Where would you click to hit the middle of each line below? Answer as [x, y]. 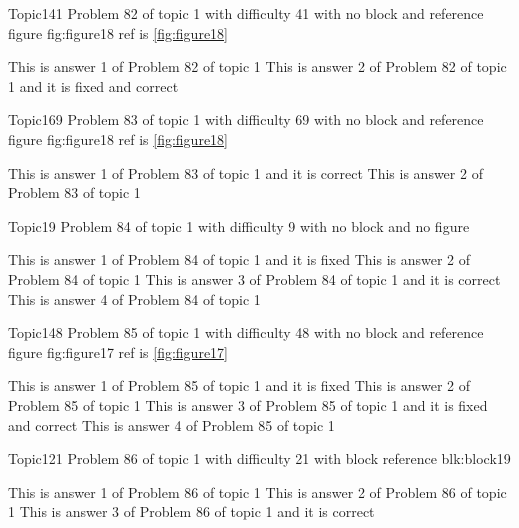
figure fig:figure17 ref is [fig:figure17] [118, 351]
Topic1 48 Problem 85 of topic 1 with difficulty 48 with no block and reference [246, 332]
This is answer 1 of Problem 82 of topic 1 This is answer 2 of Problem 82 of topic [257, 66]
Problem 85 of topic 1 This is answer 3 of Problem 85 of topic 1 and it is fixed [248, 404]
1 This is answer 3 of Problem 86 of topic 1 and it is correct [191, 511]
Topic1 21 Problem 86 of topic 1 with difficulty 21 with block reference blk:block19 [259, 458]
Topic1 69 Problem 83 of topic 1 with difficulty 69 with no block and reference [246, 119]
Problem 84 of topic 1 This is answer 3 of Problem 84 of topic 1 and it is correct [254, 278]
